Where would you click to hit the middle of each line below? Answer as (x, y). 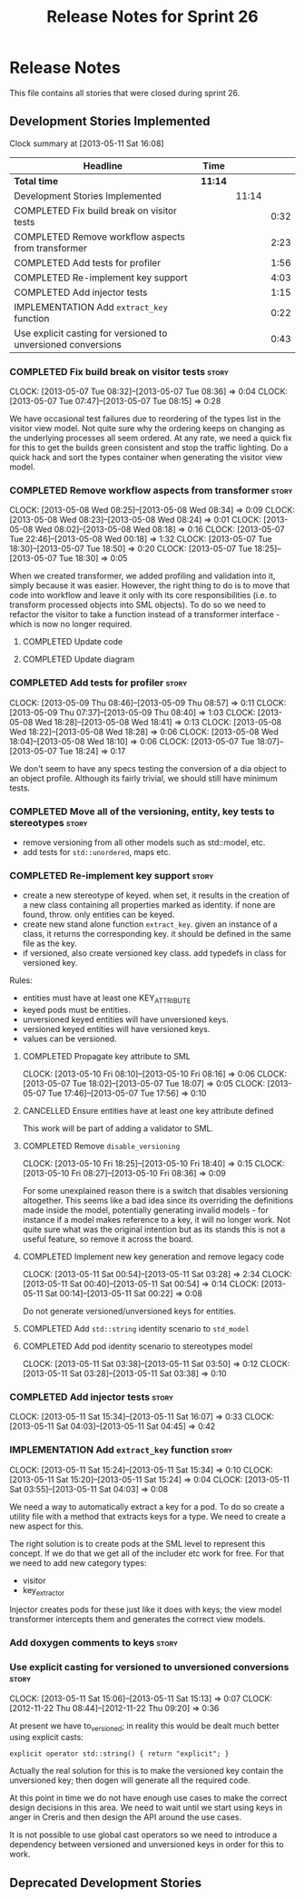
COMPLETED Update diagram (78, 659)
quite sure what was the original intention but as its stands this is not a (154, 1230)
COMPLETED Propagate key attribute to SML (106, 1057)
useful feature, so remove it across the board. (108, 1239)
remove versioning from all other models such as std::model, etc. (144, 842)
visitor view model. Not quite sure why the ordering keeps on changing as (148, 428)
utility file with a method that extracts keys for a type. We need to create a (148, 1516)
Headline (103, 165)
